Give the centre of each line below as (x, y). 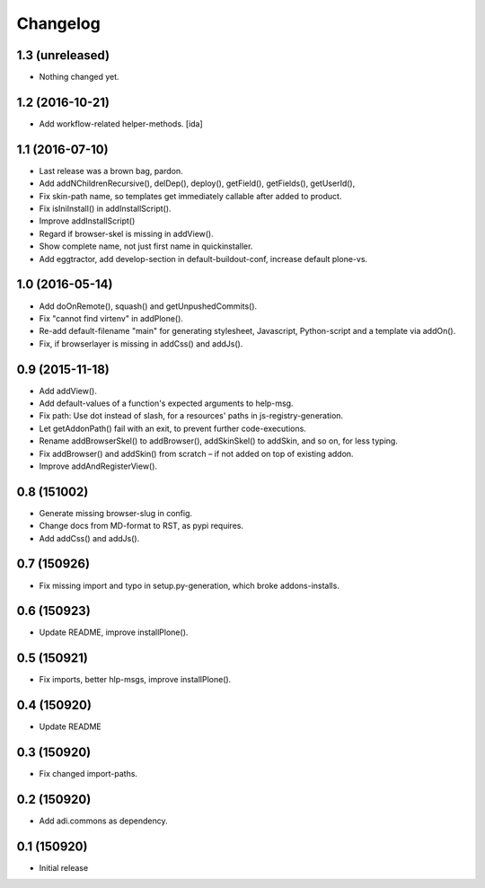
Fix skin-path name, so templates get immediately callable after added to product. (190, 196)
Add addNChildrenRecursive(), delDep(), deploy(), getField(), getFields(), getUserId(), (197, 183)
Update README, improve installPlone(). (114, 632)
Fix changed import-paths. (88, 774)
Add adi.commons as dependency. (103, 821)
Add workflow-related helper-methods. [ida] (121, 123)
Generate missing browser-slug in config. (116, 513)
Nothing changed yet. (79, 77)
